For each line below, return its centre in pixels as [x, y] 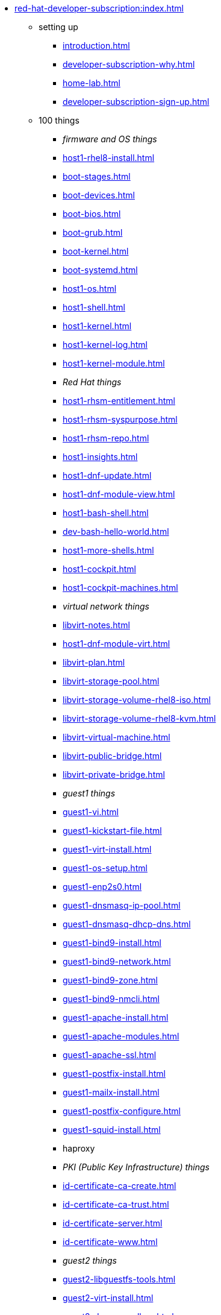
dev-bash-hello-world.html [116, 531]
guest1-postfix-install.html [114, 1074]
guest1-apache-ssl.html [110, 1055]
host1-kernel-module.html [114, 363]
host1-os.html [90, 289]
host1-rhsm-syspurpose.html [120, 419]
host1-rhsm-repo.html [106, 438]
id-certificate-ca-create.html [120, 1186]
